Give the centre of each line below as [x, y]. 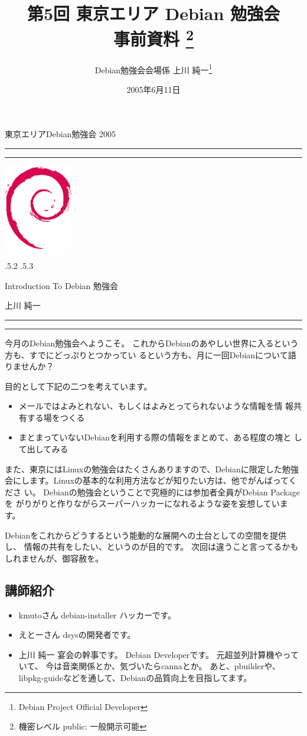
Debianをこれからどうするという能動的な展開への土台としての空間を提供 [146, 535]
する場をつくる [56, 417]
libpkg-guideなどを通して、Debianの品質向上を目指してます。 [135, 677]
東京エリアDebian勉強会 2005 [61, 134]
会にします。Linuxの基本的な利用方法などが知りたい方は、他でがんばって [147, 480]
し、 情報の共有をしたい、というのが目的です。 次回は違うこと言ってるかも [152, 547]
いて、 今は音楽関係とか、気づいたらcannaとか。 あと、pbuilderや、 [149, 666]
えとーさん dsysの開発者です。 [77, 635]
